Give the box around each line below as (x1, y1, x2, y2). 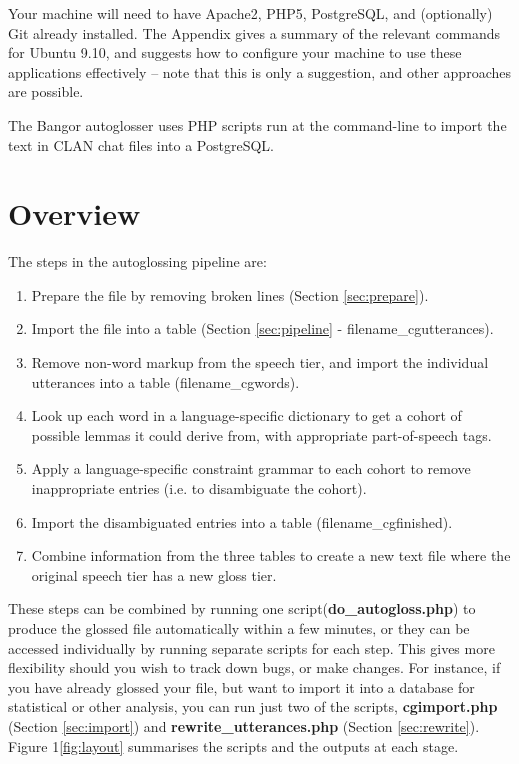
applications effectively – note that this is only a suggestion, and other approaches (8, 61, 511, 82)
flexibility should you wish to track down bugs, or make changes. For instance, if (8, 657, 501, 678)
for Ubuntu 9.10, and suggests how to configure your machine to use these (8, 42, 462, 63)
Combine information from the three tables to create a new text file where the (31, 545, 511, 566)
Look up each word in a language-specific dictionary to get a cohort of (31, 405, 462, 426)
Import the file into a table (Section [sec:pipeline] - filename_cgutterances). (31, 318, 494, 339)
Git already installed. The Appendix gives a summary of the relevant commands (8, 22, 501, 43)
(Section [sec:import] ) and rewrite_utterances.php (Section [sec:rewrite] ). (8, 715, 480, 736)
